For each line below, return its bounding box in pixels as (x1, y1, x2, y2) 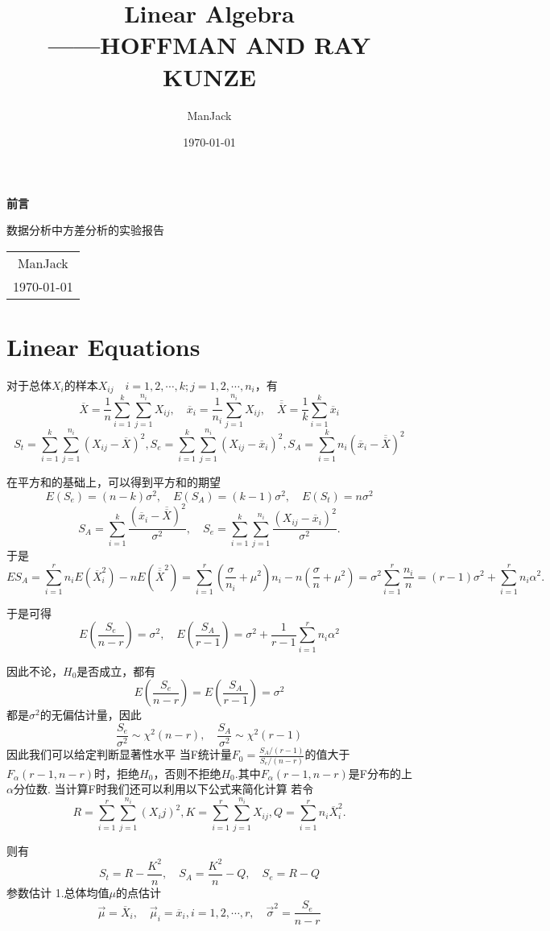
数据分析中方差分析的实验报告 (6, 221, 164, 238)
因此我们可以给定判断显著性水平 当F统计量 (6, 746, 232, 763)
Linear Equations (6, 330, 201, 363)
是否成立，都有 (77, 662, 156, 679)
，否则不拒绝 (153, 764, 221, 781)
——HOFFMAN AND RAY (48, 28, 371, 61)
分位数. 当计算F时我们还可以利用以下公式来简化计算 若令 (13, 780, 314, 797)
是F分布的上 (348, 764, 412, 781)
